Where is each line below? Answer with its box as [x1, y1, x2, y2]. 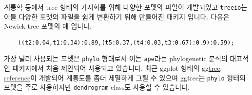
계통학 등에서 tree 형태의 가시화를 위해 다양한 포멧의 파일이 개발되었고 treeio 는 [4, 2, 248, 12]
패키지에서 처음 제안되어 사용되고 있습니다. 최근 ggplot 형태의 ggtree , [12, 63, 222, 73]
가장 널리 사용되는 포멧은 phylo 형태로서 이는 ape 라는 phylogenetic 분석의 [4, 53, 228, 63]
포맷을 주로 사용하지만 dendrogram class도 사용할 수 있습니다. [4, 82, 190, 92]
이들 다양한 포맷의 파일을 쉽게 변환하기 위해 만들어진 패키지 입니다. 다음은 [4, 11, 230, 21]
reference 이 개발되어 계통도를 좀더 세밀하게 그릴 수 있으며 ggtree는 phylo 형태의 [4, 72, 246, 82]
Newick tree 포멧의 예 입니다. [4, 21, 92, 31]
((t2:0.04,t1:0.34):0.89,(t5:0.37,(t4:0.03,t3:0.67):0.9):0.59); [18, 39, 234, 46]
